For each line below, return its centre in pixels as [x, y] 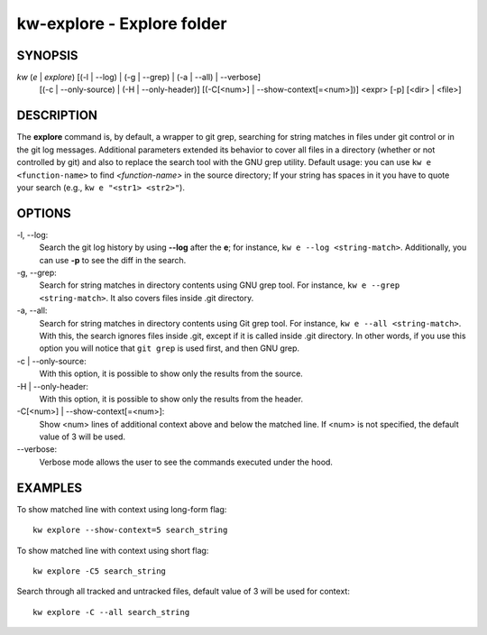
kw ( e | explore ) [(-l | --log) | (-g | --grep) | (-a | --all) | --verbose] [139, 78]
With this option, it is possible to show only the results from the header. [171, 399]
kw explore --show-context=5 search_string [130, 530]
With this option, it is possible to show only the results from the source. [171, 373]
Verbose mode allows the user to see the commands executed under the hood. [186, 462]
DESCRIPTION [57, 116]
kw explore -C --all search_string [111, 612]
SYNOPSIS [47, 55]
